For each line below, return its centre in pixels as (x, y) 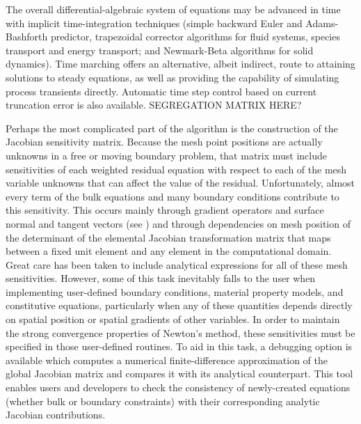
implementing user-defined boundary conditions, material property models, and (175, 291)
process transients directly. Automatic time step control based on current (161, 91)
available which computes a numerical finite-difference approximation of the (167, 360)
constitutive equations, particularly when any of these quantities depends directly (179, 305)
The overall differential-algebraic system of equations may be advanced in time (173, 9)
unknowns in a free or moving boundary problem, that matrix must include (167, 155)
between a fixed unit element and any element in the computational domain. (169, 251)
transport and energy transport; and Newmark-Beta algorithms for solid (160, 50)
